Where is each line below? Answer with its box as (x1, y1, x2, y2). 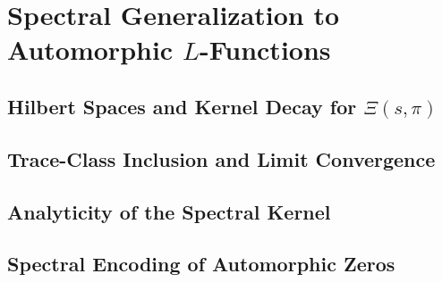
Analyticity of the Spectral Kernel (7, 197, 331, 225)
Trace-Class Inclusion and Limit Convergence (7, 145, 436, 172)
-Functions (199, 31, 331, 68)
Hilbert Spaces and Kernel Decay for (7, 92, 357, 120)
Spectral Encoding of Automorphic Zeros (7, 250, 395, 278)
